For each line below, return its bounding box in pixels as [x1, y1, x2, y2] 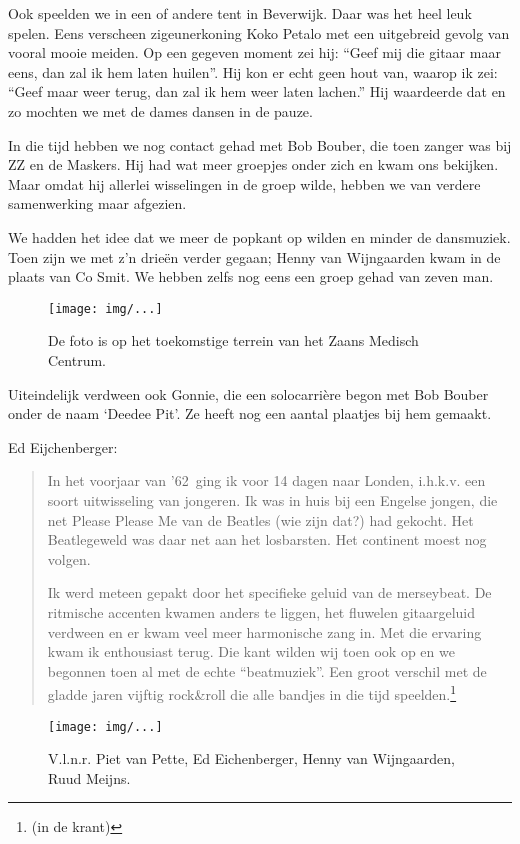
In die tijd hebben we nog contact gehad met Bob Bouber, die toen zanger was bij [8, 134, 512, 155]
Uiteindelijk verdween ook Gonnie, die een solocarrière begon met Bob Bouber [8, 383, 489, 404]
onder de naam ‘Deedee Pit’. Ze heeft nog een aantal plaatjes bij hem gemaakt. [8, 403, 492, 424]
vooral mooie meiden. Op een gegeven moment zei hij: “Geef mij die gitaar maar [8, 42, 501, 63]
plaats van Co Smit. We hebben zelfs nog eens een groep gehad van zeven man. [8, 266, 494, 287]
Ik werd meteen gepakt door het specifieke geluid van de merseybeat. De [47, 582, 492, 603]
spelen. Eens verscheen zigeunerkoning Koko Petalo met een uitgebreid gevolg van [8, 22, 510, 43]
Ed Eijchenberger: [8, 436, 118, 457]
